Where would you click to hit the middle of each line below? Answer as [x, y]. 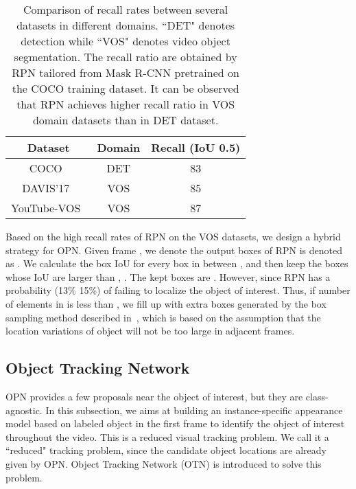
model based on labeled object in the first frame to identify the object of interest [175, 423]
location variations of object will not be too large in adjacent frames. [150, 331]
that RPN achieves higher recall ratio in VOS [126, 104]
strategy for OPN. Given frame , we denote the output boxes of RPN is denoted [174, 250]
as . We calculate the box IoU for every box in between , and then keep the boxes [177, 263]
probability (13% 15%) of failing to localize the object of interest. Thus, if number [178, 290]
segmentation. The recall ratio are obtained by [126, 57]
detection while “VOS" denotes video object [126, 41]
